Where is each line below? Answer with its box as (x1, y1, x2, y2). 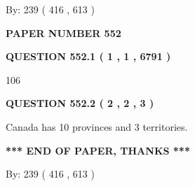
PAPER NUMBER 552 (6, 25, 121, 40)
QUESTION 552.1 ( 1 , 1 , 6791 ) (6, 49, 171, 64)
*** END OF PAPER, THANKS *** (6, 143, 190, 157)
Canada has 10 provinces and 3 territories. (6, 119, 188, 134)
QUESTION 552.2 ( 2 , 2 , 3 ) (6, 96, 154, 110)
